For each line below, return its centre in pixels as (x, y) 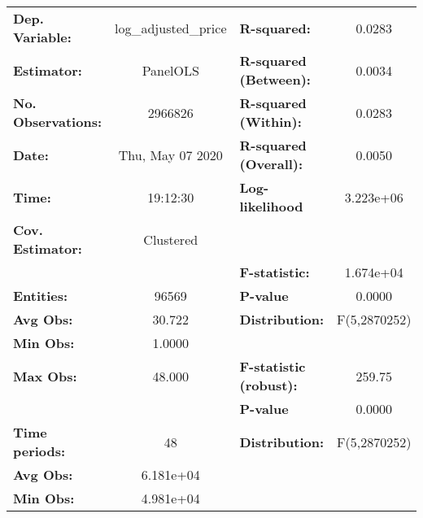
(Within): (270, 122)
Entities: (41, 296)
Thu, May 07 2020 (170, 155)
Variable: (42, 37)
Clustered (171, 239)
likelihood (271, 206)
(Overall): (271, 164)
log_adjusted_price (171, 28)
